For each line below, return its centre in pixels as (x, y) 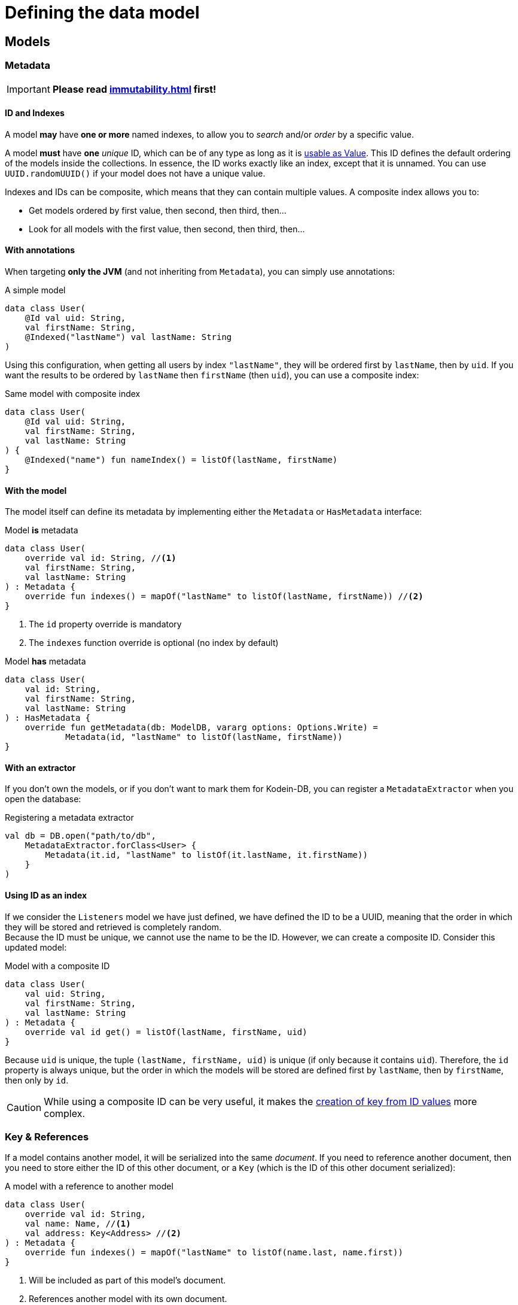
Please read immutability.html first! (134, 89)
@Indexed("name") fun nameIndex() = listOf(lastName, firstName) (181, 459)
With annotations (40, 250)
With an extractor (40, 767)
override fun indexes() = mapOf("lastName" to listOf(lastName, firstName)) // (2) (224, 597)
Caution (24, 1107)
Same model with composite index (73, 393)
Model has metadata (45, 661)
